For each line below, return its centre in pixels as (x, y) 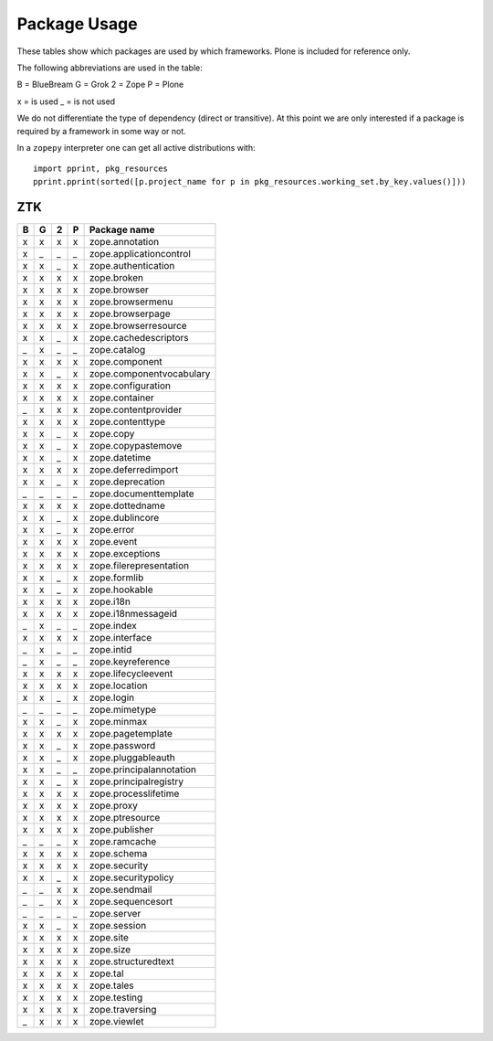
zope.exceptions (125, 553)
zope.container (121, 398)
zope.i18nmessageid (133, 613)
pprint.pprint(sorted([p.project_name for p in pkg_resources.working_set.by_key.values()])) (250, 181)
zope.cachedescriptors (139, 337)
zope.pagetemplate (131, 733)
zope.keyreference (130, 661)
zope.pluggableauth (132, 757)
